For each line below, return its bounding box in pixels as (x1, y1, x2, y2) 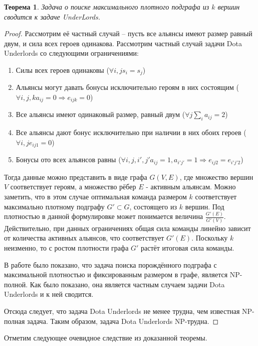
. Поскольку (191, 233, 228, 243)
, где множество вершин (179, 171, 253, 182)
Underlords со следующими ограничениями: (4, 48, 139, 58)
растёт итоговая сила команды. (141, 243, 234, 253)
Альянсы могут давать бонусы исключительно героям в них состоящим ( (16, 82, 239, 92)
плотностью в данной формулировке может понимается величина (4, 211, 203, 221)
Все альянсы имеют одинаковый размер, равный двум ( (16, 109, 185, 120)
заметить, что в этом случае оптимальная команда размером (4, 191, 187, 201)
